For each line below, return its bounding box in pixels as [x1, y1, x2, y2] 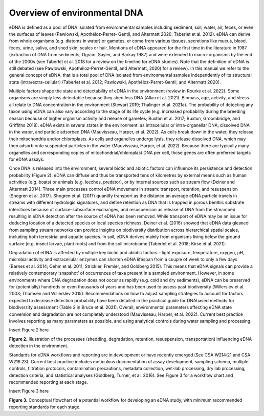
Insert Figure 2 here [9, 327, 49, 333]
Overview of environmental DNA [9, 7, 144, 18]
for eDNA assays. [9, 156, 44, 162]
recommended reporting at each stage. [9, 379, 88, 385]
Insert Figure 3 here [9, 388, 49, 394]
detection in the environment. [9, 343, 68, 349]
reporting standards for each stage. [9, 404, 81, 410]
